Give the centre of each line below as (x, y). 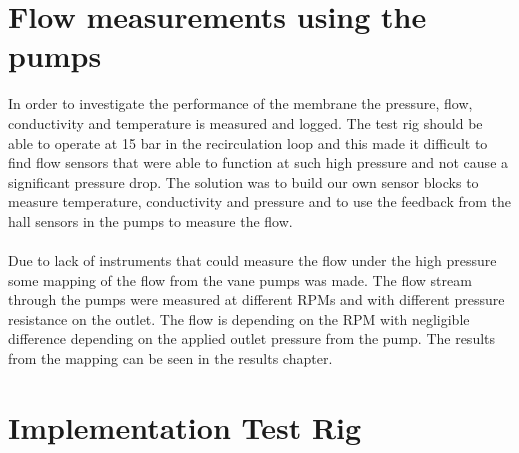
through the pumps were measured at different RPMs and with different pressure (256, 299)
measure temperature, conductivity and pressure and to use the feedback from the (259, 201)
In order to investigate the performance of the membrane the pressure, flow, (240, 103)
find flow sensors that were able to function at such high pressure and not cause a (258, 162)
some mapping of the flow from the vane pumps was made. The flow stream (240, 279)
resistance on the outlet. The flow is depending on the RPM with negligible (239, 318)
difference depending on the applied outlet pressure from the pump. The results (252, 338)
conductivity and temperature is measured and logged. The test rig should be (245, 122)
